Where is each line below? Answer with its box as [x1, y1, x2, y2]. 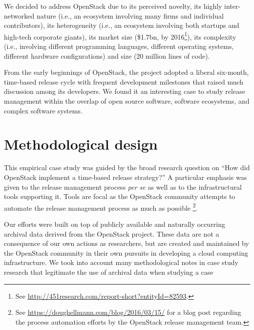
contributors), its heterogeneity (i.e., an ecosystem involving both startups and [4, 20, 239, 30]
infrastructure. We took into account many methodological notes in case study [4, 257, 238, 267]
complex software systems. [4, 105, 83, 115]
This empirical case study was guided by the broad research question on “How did [4, 162, 250, 173]
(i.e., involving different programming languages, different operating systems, [4, 41, 234, 51]
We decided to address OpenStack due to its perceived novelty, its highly [4, 1, 222, 11]
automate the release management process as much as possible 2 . [4, 201, 198, 213]
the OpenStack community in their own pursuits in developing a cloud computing [4, 247, 248, 258]
